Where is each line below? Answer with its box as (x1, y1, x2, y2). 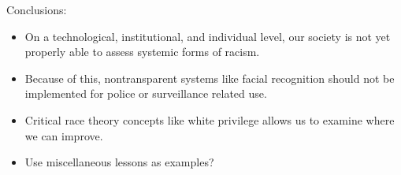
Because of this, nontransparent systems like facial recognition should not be (24, 69, 395, 86)
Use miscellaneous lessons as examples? (24, 154, 214, 170)
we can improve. (24, 127, 103, 143)
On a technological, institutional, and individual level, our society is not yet (24, 28, 391, 44)
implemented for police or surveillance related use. (24, 85, 267, 102)
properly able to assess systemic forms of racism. (24, 43, 260, 60)
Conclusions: (6, 2, 67, 17)
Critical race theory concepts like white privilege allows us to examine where (24, 111, 395, 128)
